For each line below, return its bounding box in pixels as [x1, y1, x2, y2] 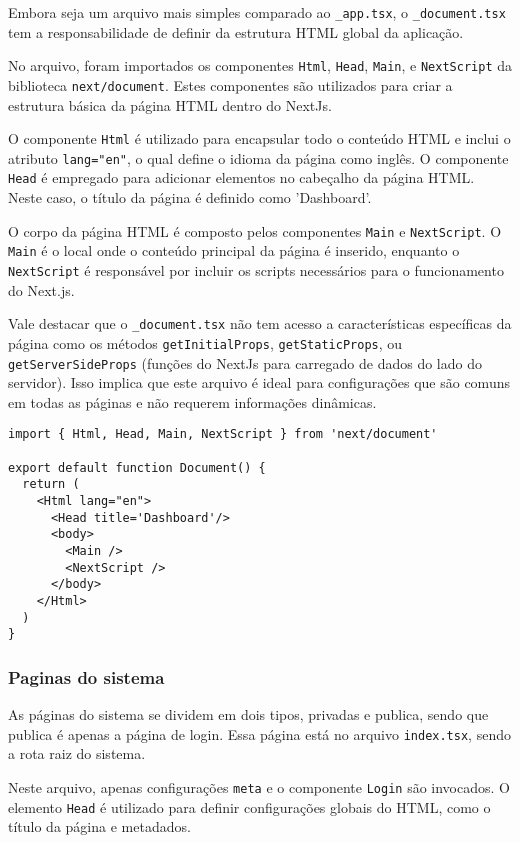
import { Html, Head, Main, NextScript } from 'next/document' [8, 427, 438, 442]
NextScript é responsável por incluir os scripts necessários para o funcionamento [8, 260, 504, 281]
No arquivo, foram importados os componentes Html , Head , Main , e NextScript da [8, 55, 512, 76]
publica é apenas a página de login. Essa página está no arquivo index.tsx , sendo [8, 723, 511, 744]
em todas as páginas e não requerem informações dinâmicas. [8, 391, 377, 412]
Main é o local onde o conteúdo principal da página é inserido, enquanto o [8, 240, 460, 261]
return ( [22, 477, 80, 492]
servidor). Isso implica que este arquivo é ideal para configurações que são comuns [8, 372, 510, 393]
